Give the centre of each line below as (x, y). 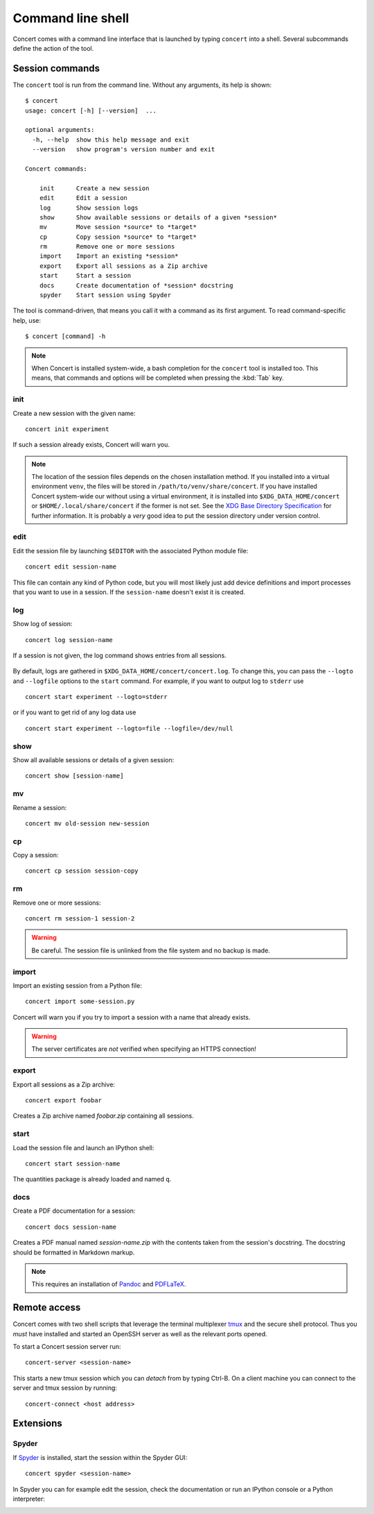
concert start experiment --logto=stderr (96, 697)
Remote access (47, 1307)
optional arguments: (60, 130)
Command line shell (71, 18)
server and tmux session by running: (65, 1388)
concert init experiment (67, 429)
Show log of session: (43, 624)
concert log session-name (69, 640)
